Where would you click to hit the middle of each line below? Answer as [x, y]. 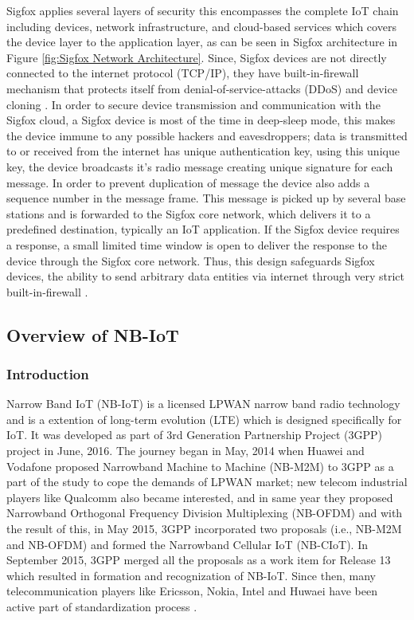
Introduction [48, 373]
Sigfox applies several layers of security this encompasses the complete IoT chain [203, 10]
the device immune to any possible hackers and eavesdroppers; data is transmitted [207, 135]
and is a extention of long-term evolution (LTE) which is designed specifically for [204, 419]
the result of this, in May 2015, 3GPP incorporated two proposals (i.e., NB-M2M [204, 529]
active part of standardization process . [102, 606]
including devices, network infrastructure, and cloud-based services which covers [201, 26]
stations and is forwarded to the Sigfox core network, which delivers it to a [189, 213]
